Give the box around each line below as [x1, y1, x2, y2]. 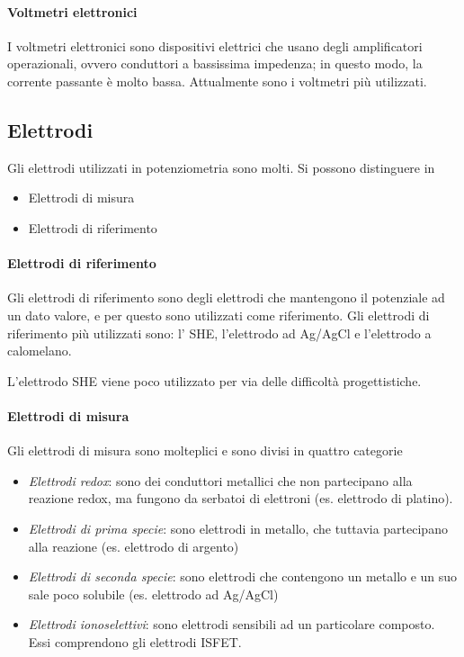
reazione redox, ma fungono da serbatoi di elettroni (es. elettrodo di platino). [28, 489, 453, 508]
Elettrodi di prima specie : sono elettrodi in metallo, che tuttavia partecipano [28, 518, 448, 537]
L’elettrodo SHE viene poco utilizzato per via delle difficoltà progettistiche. [7, 371, 422, 390]
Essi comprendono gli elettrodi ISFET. [28, 632, 242, 651]
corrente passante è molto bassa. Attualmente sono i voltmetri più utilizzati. [7, 71, 427, 90]
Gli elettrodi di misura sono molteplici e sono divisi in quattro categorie [7, 441, 403, 460]
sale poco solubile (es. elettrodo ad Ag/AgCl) [28, 584, 279, 603]
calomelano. [7, 341, 72, 360]
